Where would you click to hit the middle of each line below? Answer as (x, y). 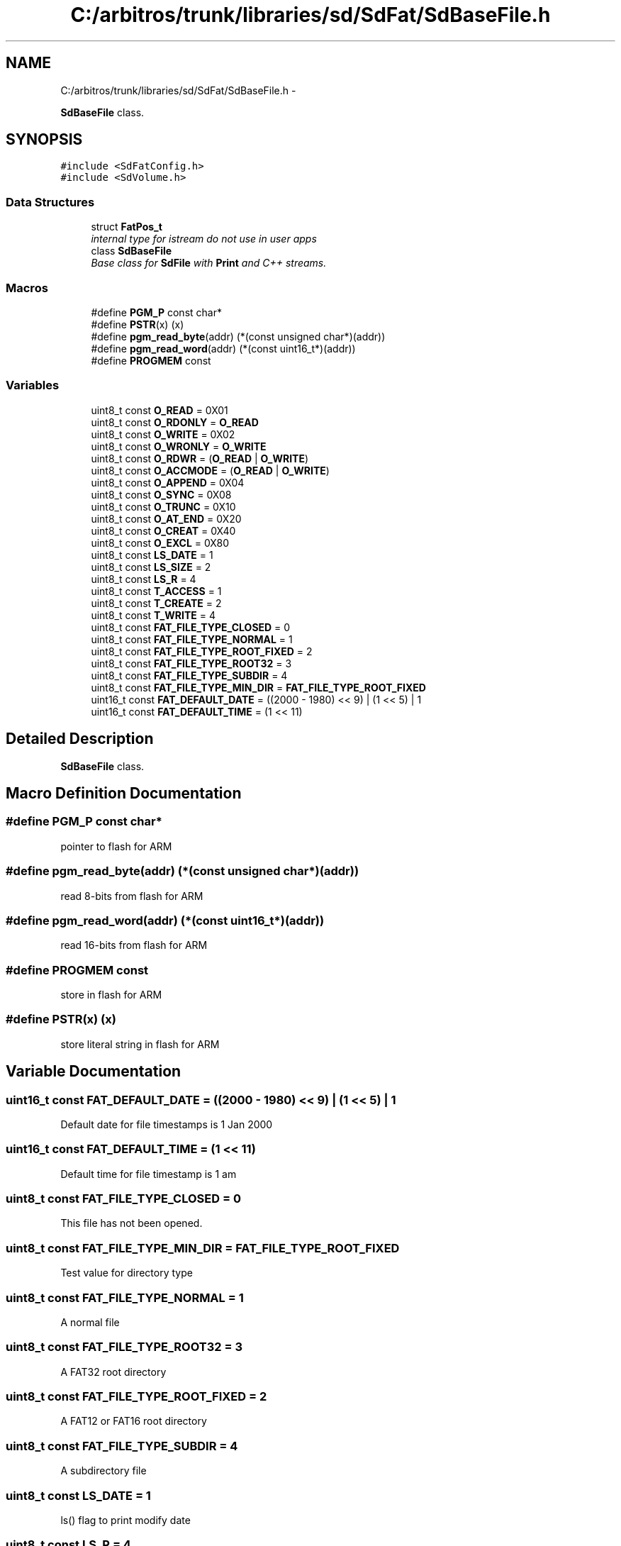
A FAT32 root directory (113, 1372)
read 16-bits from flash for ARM (134, 945)
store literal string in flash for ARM (140, 1044)
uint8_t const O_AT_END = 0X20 (166, 518)
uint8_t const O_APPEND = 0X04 (168, 482)
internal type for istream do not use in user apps (204, 239)
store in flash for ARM (111, 995)
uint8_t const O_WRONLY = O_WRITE (179, 446)
